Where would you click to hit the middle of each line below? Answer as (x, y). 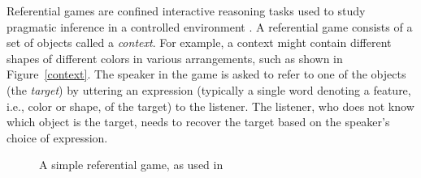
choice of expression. (57, 137)
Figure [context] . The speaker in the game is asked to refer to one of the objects (206, 74)
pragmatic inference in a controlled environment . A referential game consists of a (210, 26)
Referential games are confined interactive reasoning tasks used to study (186, 11)
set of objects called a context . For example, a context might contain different (199, 42)
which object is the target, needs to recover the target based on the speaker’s (198, 122)
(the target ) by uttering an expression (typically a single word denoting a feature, (209, 89)
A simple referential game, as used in (131, 165)
